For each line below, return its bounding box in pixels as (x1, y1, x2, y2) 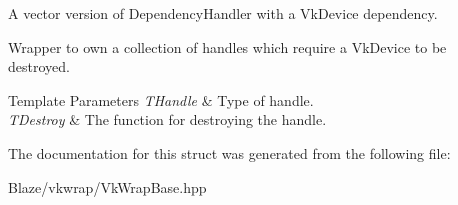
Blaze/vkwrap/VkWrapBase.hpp (8, 176, 207, 197)
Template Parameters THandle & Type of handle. (8, 89, 314, 110)
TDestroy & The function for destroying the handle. (8, 109, 327, 130)
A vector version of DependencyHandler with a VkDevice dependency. (8, 3, 438, 23)
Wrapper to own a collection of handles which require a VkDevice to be (8, 36, 447, 57)
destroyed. (8, 56, 70, 77)
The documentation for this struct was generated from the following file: (8, 142, 451, 163)
